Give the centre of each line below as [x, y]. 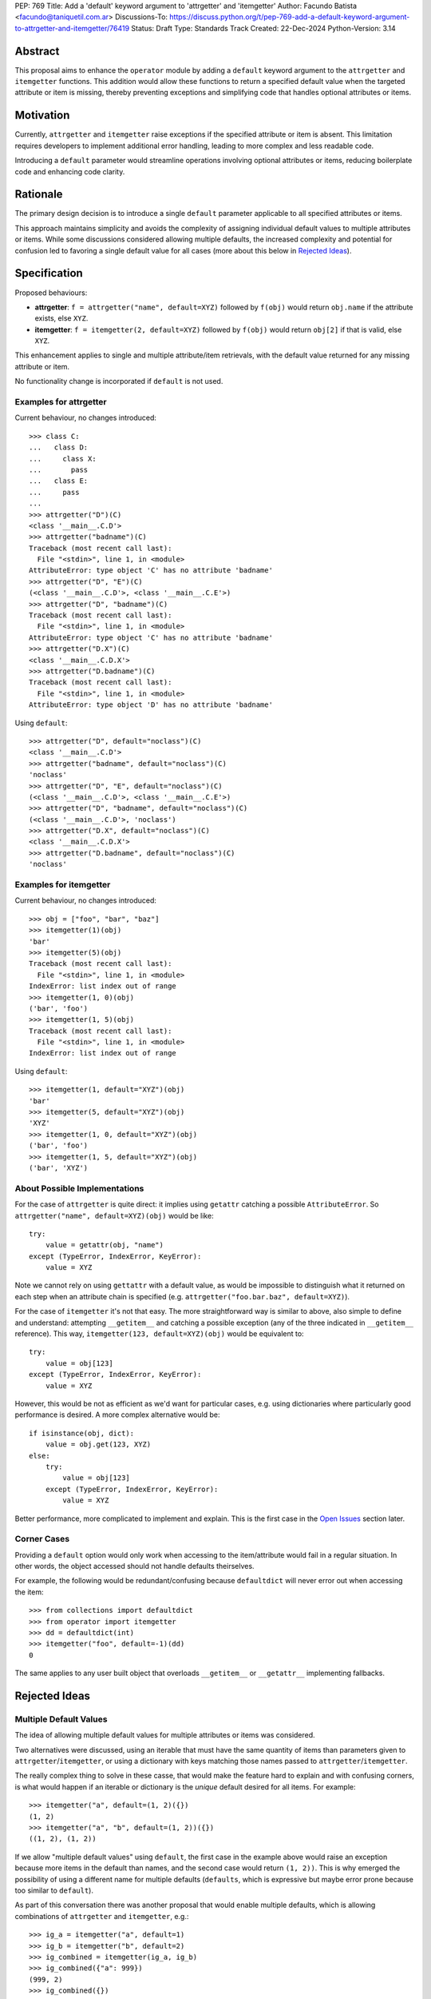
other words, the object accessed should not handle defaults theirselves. [134, 1566]
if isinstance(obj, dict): [82, 1433]
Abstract [37, 51]
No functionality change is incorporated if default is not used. [119, 381]
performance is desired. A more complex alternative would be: [117, 1414]
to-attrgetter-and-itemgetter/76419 [72, 28]
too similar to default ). [54, 1890]
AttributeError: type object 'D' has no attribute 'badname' [151, 705]
